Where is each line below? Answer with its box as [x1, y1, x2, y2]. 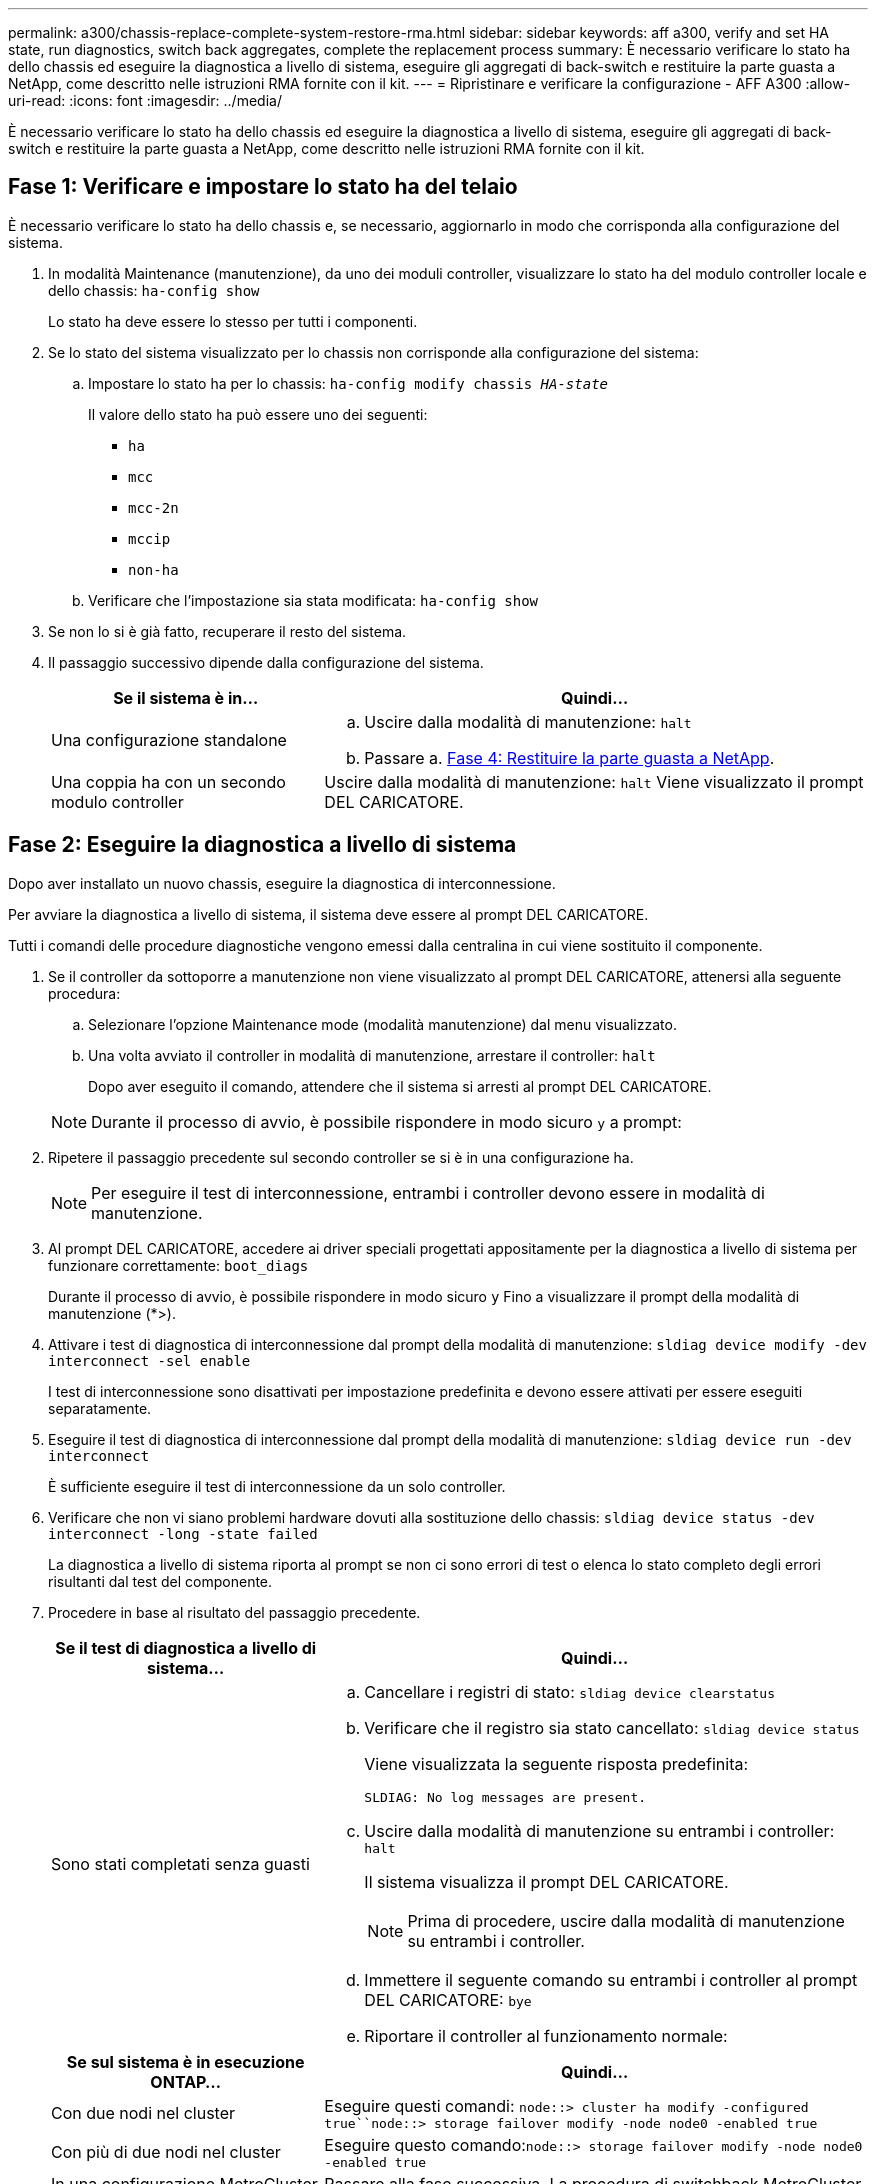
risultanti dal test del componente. [48, 1572, 273, 1590]
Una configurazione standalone [51, 729, 287, 750]
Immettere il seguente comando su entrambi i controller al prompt [364, 1969, 858, 1990]
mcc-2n [128, 499, 179, 516]
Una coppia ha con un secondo [51, 771, 286, 792]
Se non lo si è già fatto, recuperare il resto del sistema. [48, 622, 407, 640]
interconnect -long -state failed [48, 1525, 318, 1542]
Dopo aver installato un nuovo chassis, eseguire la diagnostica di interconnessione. [8, 874, 556, 892]
